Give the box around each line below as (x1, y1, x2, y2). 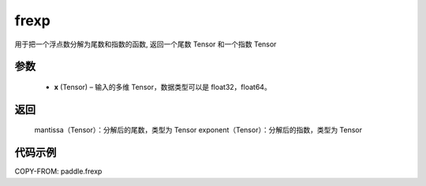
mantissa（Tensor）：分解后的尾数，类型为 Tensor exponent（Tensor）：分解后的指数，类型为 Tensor (34, 125, 363, 135)
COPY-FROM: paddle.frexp (14, 166, 103, 177)
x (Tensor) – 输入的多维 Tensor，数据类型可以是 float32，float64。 (54, 82, 271, 91)
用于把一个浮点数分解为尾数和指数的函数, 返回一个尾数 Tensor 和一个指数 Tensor (14, 39, 277, 49)
